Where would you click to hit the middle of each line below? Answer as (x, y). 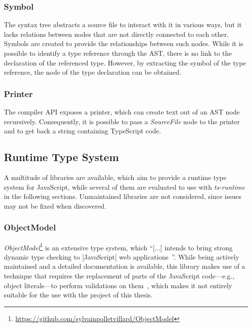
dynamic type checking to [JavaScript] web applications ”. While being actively (122, 256)
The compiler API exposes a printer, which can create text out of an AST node (122, 112)
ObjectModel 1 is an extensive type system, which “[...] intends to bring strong (118, 246)
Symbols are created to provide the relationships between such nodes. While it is (124, 43)
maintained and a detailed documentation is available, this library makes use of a (125, 266)
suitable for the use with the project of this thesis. (78, 295)
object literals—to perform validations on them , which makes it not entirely (118, 285)
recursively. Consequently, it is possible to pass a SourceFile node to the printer (122, 121)
